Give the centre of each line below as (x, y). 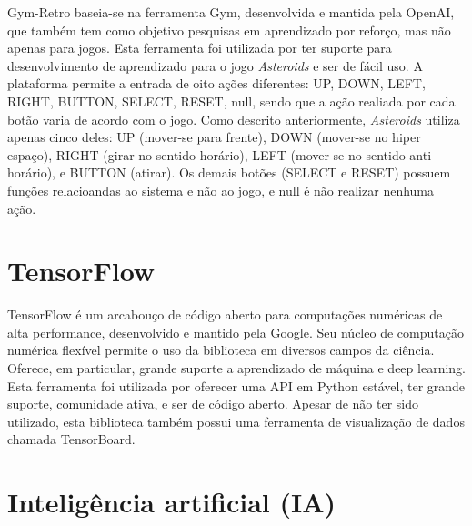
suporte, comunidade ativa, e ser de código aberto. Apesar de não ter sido (213, 404)
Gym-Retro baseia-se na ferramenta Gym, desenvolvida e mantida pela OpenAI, (231, 12)
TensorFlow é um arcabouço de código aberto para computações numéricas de (225, 314)
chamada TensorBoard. (71, 439)
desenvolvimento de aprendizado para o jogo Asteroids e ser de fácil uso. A (215, 65)
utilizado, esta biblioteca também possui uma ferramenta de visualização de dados (236, 421)
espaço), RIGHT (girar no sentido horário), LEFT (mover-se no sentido (206, 154)
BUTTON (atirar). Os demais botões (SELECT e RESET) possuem (260, 172)
